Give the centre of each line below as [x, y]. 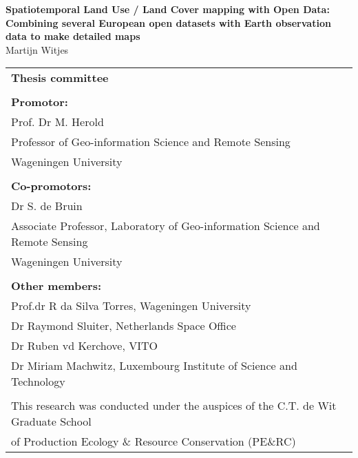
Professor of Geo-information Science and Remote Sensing [151, 142]
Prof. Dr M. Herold [57, 122]
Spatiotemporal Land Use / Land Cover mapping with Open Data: [168, 9]
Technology [38, 382]
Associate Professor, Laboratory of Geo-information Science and [166, 226]
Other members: [56, 286]
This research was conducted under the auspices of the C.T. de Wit [174, 406]
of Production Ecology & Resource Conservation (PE [139, 441]
